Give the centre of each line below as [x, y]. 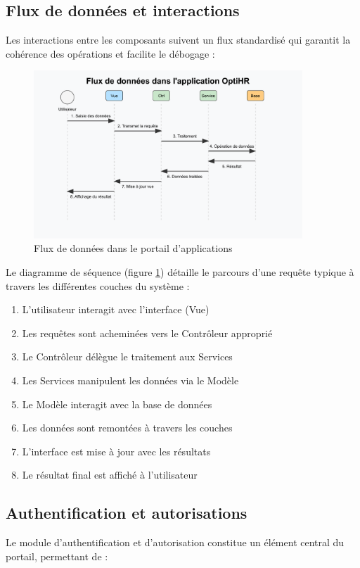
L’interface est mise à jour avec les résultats [116, 451]
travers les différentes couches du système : [98, 285]
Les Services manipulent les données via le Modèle [130, 380]
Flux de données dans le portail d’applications [133, 248]
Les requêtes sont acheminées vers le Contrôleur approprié [147, 333]
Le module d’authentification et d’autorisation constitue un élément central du [175, 542]
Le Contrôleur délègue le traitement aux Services [127, 356]
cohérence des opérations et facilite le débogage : [110, 53]
